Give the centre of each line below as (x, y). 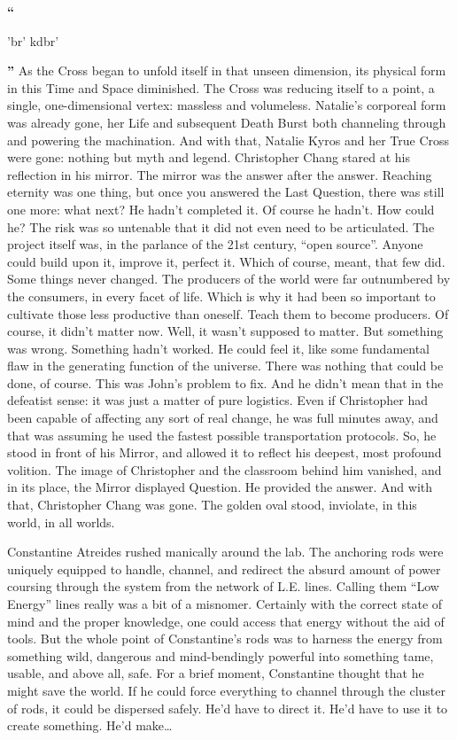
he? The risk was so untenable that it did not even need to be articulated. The (221, 226)
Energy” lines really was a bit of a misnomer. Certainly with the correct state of (225, 604)
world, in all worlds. (61, 522)
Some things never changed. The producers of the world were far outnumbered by (229, 279)
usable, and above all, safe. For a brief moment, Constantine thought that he (216, 673)
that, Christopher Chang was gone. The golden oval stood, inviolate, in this (212, 505)
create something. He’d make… (90, 725)
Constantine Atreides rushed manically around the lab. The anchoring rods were (225, 552)
